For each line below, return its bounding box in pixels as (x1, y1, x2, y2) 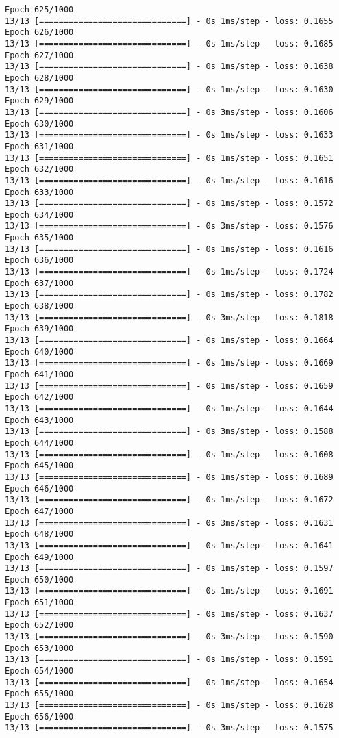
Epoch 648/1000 (5, 529, 74, 539)
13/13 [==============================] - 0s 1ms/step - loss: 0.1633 (5, 130, 334, 140)
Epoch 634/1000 (5, 209, 74, 220)
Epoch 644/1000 (5, 437, 74, 448)
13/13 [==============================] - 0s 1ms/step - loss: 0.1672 (5, 495, 334, 505)
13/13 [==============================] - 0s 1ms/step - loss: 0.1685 (5, 38, 334, 49)
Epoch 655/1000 (5, 689, 74, 699)
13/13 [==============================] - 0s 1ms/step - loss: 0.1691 (5, 586, 334, 596)
